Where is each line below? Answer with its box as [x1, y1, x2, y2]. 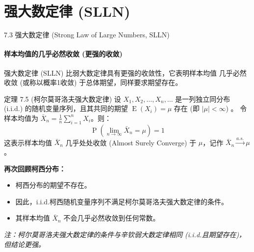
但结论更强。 [4, 239, 45, 249]
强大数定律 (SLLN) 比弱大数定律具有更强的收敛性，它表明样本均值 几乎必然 [4, 67, 247, 78]
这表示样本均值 [4, 137, 52, 147]
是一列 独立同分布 [175, 93, 230, 104]
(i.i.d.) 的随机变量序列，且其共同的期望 [4, 103, 128, 113]
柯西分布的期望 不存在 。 [15, 180, 91, 190]
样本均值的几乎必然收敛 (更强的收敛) [4, 49, 123, 59]
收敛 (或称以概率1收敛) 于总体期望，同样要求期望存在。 [4, 77, 182, 87]
